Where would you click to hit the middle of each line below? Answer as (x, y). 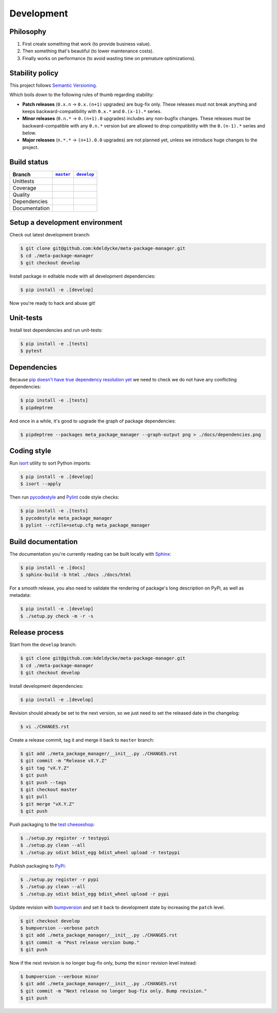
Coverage (24, 188)
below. (29, 133)
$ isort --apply (41, 484)
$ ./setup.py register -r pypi (60, 879)
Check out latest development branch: (50, 235)
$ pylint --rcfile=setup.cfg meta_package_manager (85, 525)
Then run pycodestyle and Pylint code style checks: (64, 497)
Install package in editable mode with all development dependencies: (83, 276)
